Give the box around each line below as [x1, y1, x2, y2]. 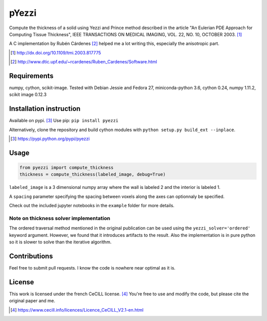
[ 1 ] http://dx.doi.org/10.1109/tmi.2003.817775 [10, 49, 101, 55]
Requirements [9, 72, 54, 80]
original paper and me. [9, 298, 55, 304]
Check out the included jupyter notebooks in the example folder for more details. [9, 203, 175, 209]
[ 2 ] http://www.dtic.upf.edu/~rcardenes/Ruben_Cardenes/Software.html [10, 59, 158, 65]
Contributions [9, 252, 53, 260]
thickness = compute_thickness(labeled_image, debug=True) [19, 172, 166, 178]
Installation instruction [9, 104, 81, 113]
